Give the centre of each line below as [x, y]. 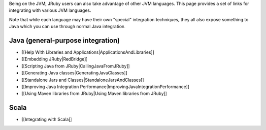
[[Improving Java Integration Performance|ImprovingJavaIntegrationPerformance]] [105, 87]
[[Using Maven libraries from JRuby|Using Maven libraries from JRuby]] [94, 94]
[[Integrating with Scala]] [47, 119]
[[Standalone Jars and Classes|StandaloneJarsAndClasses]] [83, 80]
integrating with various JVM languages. [50, 10]
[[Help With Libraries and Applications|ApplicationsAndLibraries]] [88, 52]
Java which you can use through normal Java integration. [67, 27]
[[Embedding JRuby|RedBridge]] [54, 59]
